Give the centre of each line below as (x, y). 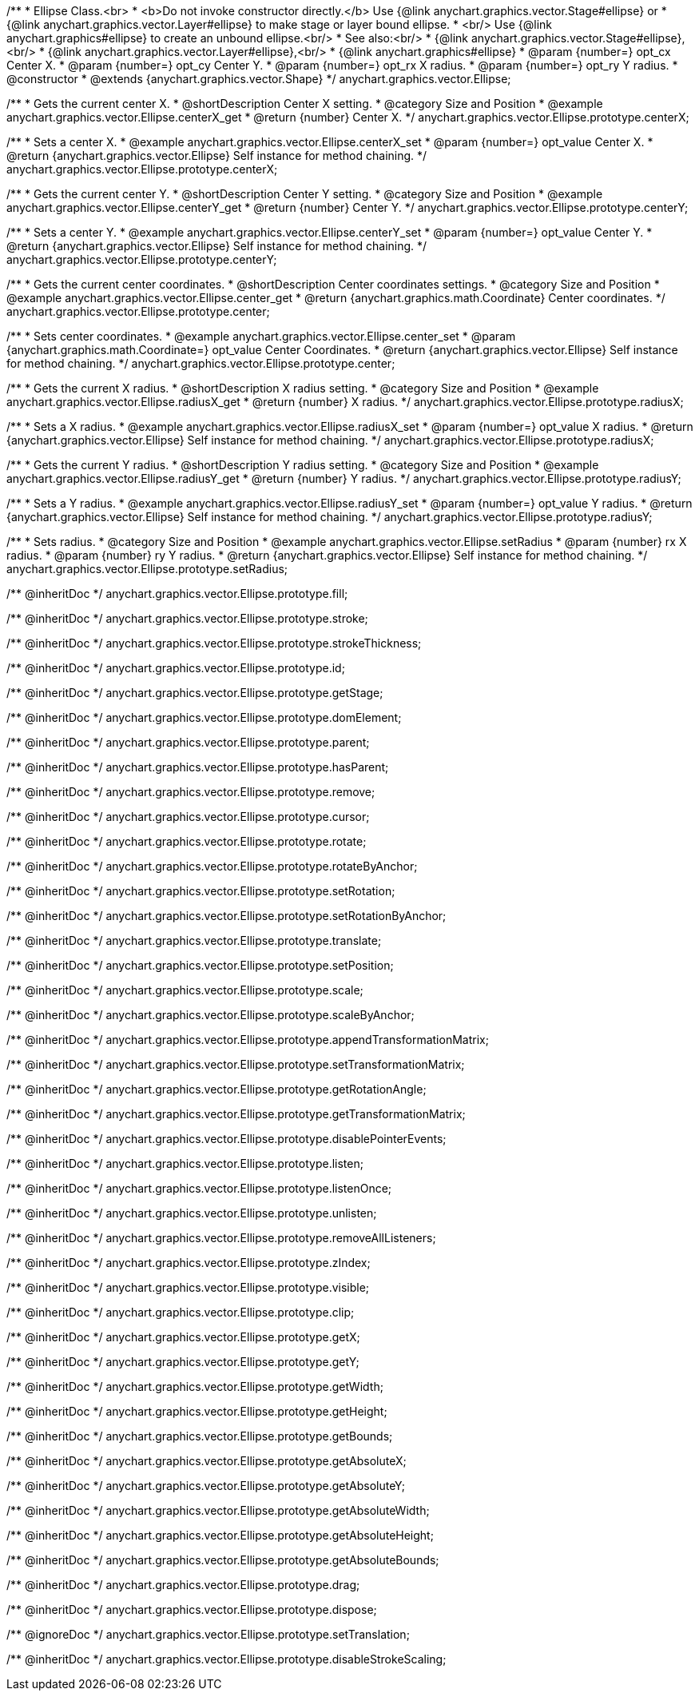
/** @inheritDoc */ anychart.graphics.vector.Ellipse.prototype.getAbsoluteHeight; (220, 1535)
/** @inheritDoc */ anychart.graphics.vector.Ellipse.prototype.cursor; (188, 817)
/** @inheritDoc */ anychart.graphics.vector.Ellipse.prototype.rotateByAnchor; (212, 866)
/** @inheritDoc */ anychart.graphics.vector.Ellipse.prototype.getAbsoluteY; (206, 1486)
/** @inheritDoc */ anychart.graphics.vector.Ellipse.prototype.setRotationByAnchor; (226, 916)
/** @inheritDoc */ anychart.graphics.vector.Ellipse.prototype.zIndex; (189, 1263)
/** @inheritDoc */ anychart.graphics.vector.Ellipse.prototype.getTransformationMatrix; (236, 1114)
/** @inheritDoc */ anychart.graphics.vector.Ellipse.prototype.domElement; (204, 717)
